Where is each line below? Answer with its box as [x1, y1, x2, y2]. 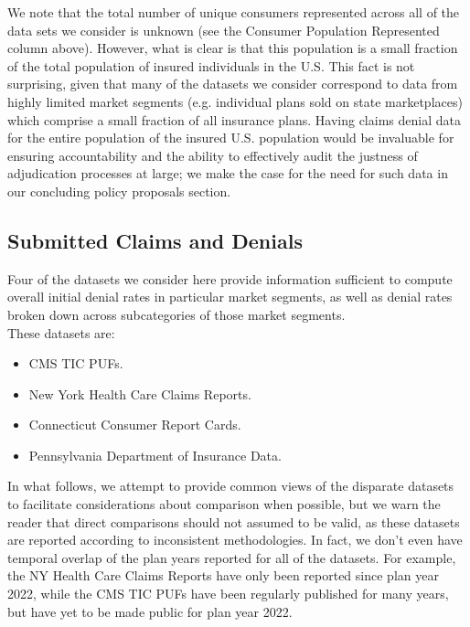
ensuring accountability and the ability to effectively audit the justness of [7, 145, 418, 165]
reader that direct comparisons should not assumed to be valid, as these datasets [7, 512, 460, 531]
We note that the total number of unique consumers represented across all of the [7, 3, 460, 21]
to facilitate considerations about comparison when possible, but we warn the [7, 494, 441, 514]
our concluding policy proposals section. [7, 181, 231, 200]
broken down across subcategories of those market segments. [7, 304, 346, 324]
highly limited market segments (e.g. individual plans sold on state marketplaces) [7, 91, 463, 111]
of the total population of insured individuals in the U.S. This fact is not [7, 56, 415, 75]
